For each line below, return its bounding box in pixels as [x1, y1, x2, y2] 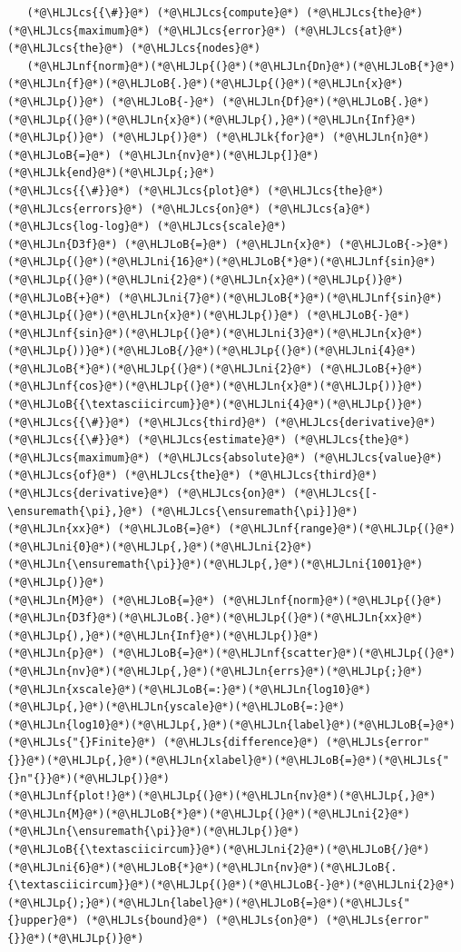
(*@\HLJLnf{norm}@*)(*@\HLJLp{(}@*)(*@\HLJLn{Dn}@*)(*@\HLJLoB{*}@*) [26, 59, 456, 73]
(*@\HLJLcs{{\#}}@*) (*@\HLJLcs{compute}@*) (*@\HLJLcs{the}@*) [26, 6, 424, 19]
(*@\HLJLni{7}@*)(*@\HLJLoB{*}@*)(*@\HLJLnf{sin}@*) [117, 291, 443, 304]
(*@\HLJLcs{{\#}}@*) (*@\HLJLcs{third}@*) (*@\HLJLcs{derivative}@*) [7, 415, 436, 429]
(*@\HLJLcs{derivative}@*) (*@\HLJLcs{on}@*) [7, 487, 287, 501]
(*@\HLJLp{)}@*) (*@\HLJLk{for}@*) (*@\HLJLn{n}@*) [111, 131, 430, 144]
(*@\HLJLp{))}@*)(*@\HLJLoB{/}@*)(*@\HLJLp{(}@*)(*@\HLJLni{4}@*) [7, 344, 417, 358]
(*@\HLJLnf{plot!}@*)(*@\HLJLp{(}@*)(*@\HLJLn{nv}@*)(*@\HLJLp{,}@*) [7, 789, 436, 803]
